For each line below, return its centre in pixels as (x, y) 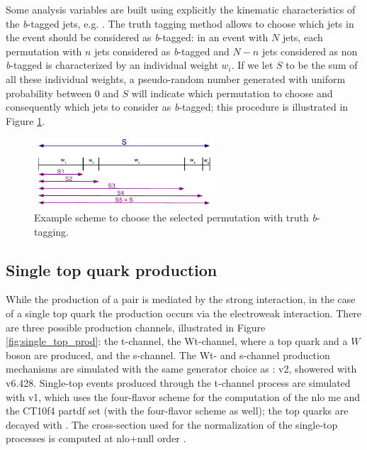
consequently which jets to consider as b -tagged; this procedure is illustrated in (177, 107)
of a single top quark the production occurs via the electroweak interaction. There (184, 313)
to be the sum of (322, 65)
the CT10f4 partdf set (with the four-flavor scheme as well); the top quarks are (177, 411)
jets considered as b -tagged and (162, 51)
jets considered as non (310, 51)
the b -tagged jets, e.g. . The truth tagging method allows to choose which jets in (180, 23)
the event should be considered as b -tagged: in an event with (137, 37)
